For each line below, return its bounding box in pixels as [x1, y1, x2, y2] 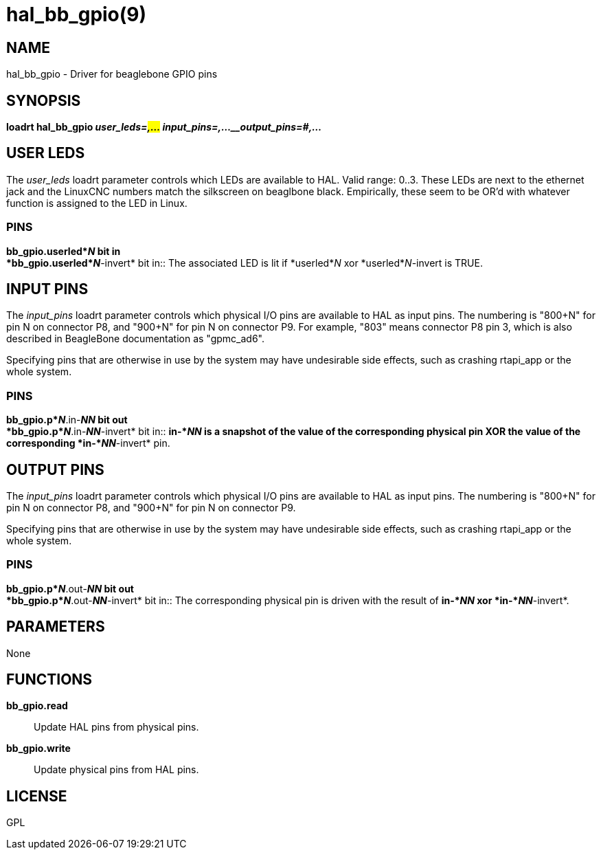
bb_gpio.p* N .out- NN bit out [6, 582, 134, 595]
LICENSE [6, 787, 67, 805]
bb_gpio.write [6, 742, 71, 755]
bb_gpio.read [6, 700, 68, 712]
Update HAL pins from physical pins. [34, 721, 199, 733]
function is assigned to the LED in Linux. [6, 197, 188, 209]
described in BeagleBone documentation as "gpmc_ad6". [6, 333, 265, 345]
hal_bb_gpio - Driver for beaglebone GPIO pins [6, 68, 218, 80]
